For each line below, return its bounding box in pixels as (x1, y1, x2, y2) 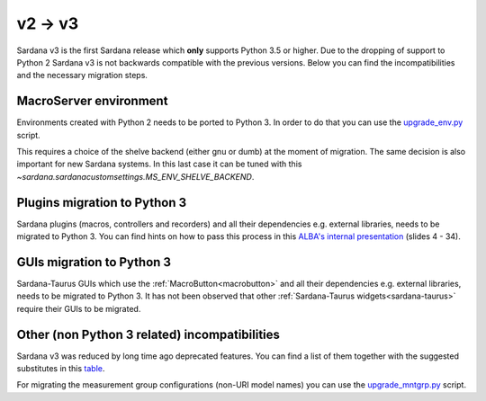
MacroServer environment (16, 94, 168, 109)
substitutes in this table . (16, 363, 105, 374)
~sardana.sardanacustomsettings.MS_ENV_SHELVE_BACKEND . (16, 171, 255, 182)
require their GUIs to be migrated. (16, 303, 141, 314)
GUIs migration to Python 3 (16, 254, 171, 270)
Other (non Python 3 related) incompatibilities (16, 326, 281, 342)
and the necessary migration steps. (16, 70, 148, 81)
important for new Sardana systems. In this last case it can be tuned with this (16, 158, 302, 170)
